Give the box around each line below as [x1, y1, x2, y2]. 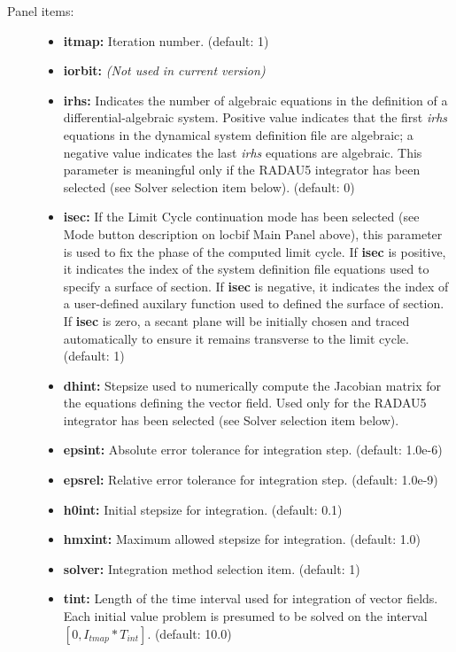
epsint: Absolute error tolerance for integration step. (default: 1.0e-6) [63, 440, 443, 459]
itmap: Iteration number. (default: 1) [63, 31, 269, 50]
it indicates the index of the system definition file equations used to [63, 260, 429, 278]
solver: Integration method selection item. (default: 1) [63, 559, 360, 578]
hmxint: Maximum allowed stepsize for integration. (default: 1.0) [63, 530, 421, 548]
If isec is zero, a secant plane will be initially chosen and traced [63, 311, 410, 330]
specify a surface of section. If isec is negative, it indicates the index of [63, 276, 449, 295]
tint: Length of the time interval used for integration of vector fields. [63, 589, 438, 608]
